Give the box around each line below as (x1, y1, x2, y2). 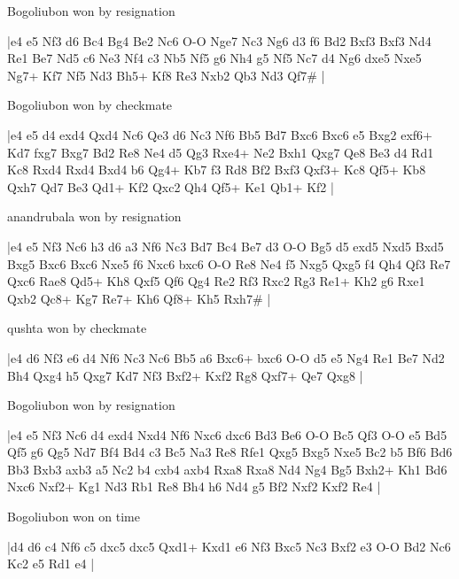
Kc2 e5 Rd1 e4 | (7, 554, 95, 573)
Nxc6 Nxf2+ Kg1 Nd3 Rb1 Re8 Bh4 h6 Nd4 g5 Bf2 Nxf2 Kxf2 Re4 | (7, 477, 381, 496)
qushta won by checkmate (7, 319, 147, 337)
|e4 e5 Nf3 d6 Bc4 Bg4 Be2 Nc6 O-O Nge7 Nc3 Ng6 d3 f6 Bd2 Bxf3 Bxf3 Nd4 (7, 31, 432, 50)
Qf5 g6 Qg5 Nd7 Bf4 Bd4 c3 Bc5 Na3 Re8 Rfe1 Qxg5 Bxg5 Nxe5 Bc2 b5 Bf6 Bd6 (7, 443, 453, 461)
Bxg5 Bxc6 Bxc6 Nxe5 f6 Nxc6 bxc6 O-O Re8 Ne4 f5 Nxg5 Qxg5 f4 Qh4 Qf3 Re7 (7, 254, 451, 273)
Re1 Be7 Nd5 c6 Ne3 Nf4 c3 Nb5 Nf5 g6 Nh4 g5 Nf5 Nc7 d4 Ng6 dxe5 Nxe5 (7, 49, 422, 67)
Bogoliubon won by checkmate (7, 96, 173, 114)
